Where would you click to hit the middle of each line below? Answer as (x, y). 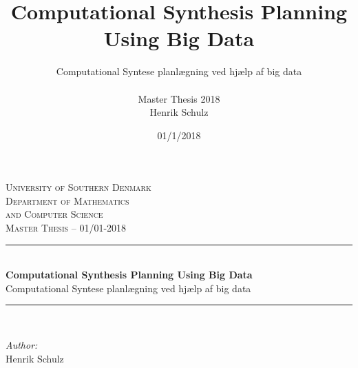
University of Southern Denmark (78, 187)
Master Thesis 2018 (179, 98)
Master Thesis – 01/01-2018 (66, 228)
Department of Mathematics (67, 200)
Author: (22, 345)
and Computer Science (54, 214)
